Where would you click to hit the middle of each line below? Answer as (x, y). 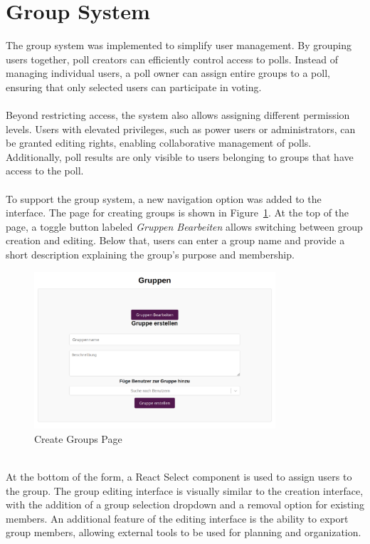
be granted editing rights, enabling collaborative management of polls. (159, 143)
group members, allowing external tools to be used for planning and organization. (184, 532)
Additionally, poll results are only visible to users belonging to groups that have (180, 156)
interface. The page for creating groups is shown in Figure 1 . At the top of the (178, 213)
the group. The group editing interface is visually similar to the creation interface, (185, 490)
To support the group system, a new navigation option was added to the (164, 198)
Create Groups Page (78, 438)
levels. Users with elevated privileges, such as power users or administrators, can (181, 129)
